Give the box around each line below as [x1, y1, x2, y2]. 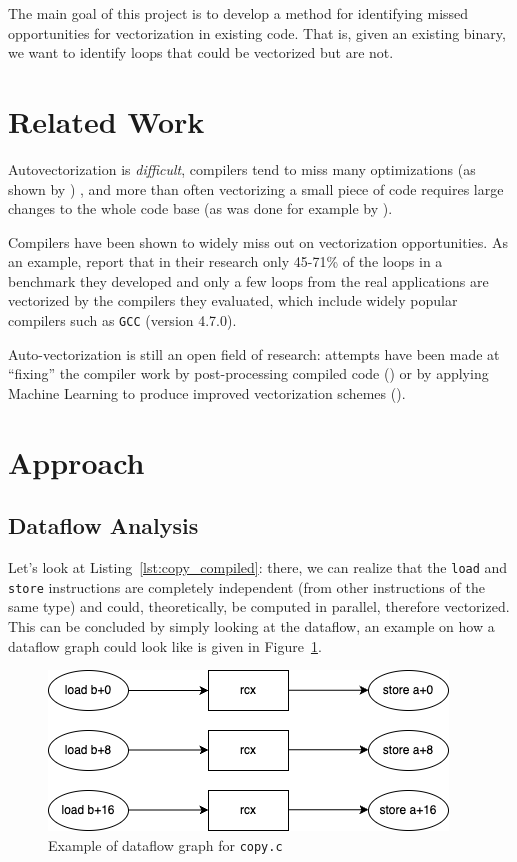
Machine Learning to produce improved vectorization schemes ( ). [8, 382, 406, 403]
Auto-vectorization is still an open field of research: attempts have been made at [8, 343, 500, 364]
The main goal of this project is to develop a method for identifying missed [8, 3, 469, 23]
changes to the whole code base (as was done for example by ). [8, 198, 393, 219]
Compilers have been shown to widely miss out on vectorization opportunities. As [8, 231, 508, 252]
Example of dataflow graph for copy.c [48, 834, 283, 855]
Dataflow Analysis [8, 510, 199, 541]
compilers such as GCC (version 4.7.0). [8, 310, 237, 331]
